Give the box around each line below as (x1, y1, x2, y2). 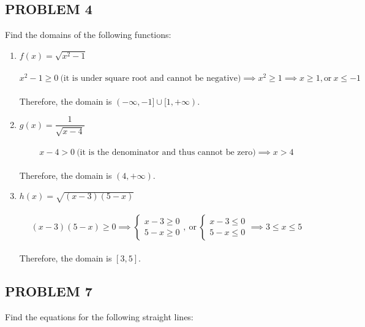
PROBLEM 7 (5, 282, 92, 301)
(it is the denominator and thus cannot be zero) (77, 148, 256, 157)
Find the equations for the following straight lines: (5, 310, 194, 323)
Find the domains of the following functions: (5, 28, 171, 41)
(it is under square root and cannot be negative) (60, 74, 241, 83)
